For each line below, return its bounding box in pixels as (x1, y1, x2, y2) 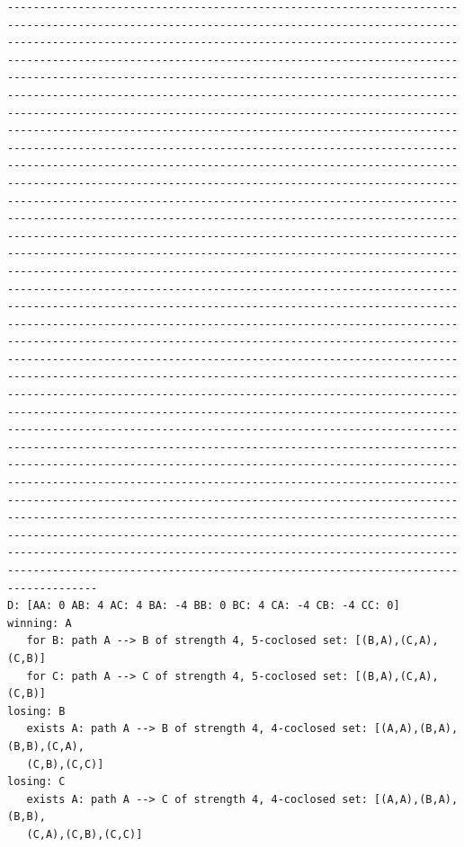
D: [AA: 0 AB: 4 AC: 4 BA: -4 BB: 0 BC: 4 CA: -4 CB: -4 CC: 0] (7, 599, 400, 613)
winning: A (7, 616, 72, 630)
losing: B (7, 704, 66, 718)
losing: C (7, 775, 66, 789)
